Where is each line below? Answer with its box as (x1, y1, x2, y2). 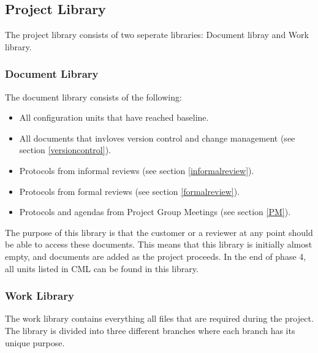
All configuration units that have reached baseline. (19, 111, 209, 124)
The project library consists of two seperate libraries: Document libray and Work (5, 28, 309, 41)
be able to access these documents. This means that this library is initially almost (5, 238, 312, 251)
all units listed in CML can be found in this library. (5, 262, 199, 275)
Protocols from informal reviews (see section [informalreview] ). (19, 164, 254, 176)
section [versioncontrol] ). (19, 143, 111, 156)
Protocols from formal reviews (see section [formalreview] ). (19, 184, 240, 197)
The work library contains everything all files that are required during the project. (5, 312, 314, 325)
